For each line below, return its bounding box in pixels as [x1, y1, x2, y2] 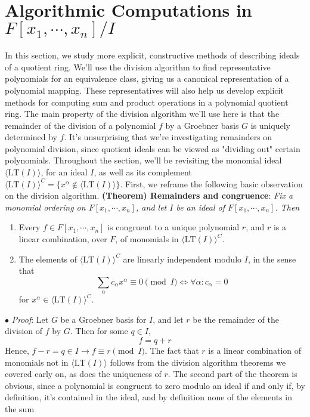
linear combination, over [18, 233, 107, 245]
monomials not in [5, 356, 69, 368]
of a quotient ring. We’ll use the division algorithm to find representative [5, 60, 271, 73]
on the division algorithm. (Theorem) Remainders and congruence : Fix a [5, 189, 293, 202]
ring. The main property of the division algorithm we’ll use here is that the [5, 107, 280, 120]
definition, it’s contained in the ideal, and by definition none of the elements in [5, 391, 293, 403]
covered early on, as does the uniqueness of [5, 367, 162, 380]
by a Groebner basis [165, 119, 239, 131]
